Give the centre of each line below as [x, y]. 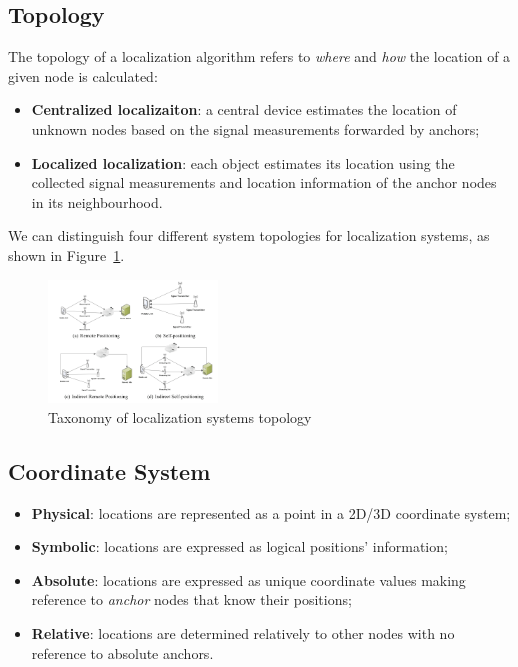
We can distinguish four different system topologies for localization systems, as [249, 235]
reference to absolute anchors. [122, 652]
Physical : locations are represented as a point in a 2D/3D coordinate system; [271, 512]
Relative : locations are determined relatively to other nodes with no [243, 632]
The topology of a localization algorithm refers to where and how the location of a [259, 56]
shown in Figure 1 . [66, 254]
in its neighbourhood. [97, 201]
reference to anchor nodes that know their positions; [191, 599]
